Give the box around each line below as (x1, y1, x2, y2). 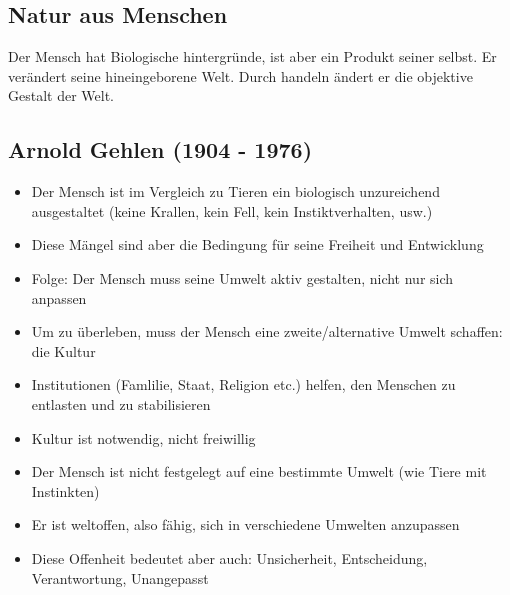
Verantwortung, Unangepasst (31, 567, 209, 588)
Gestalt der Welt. (8, 85, 114, 106)
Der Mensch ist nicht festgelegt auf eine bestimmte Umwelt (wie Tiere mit (31, 461, 487, 482)
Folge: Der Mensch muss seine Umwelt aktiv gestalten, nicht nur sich (31, 267, 454, 288)
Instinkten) (31, 480, 100, 501)
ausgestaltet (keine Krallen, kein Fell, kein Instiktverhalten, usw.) (31, 200, 433, 221)
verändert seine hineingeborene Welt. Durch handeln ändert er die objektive (8, 65, 473, 86)
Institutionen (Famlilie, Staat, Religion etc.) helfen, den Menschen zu (31, 374, 456, 395)
